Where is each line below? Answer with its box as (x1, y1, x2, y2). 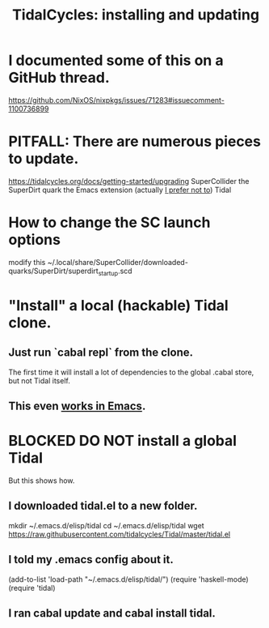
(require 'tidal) (8, 583, 56, 592)
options (8, 231, 61, 249)
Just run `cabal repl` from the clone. (8, 346, 194, 360)
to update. (8, 150, 79, 168)
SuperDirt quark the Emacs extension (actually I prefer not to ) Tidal (8, 185, 232, 194)
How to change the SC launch (8, 213, 211, 232)
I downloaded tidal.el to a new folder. (8, 499, 198, 513)
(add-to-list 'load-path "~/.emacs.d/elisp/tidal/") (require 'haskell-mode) (8, 574, 249, 584)
